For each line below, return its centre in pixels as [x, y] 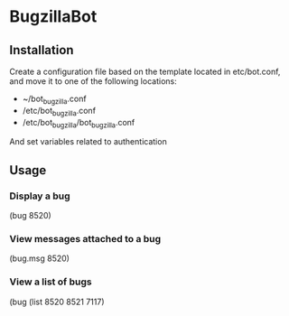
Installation [42, 50]
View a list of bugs [51, 282]
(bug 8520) [30, 216]
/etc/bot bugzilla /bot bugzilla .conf [79, 123]
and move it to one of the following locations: [93, 81]
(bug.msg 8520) [40, 258]
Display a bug [40, 196]
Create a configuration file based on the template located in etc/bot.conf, [145, 71]
